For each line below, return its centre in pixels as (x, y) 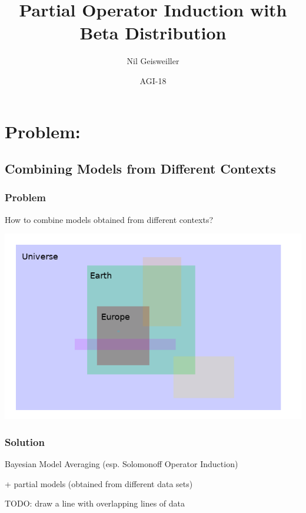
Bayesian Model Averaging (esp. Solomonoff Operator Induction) (122, 464)
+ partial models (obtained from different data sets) (99, 483)
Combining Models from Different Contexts (140, 169)
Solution (25, 442)
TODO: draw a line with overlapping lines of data (95, 503)
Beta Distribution (153, 33)
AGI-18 (153, 80)
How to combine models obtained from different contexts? (109, 219)
